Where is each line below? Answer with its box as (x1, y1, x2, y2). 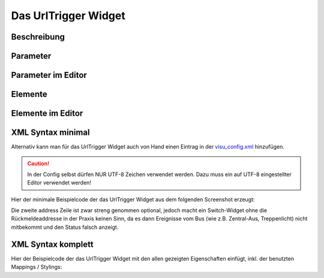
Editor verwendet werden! (27, 179, 91, 186)
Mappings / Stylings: (11, 264, 62, 271)
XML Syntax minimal (11, 128, 90, 138)
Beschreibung (11, 32, 65, 42)
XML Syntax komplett (11, 239, 94, 249)
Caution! (27, 159, 50, 167)
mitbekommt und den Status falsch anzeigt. (11, 223, 119, 231)
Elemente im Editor (11, 108, 83, 119)
